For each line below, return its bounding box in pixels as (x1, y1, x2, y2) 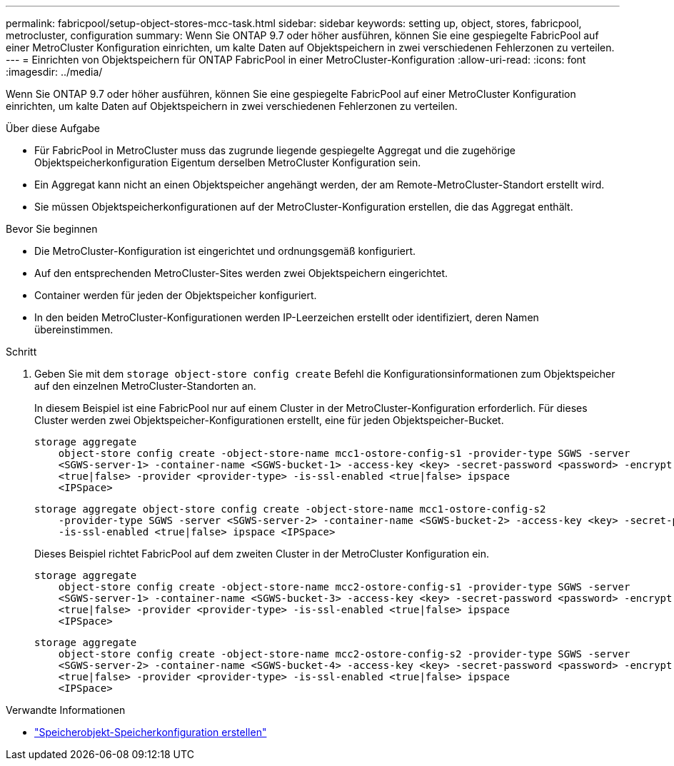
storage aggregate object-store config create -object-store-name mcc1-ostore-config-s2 (34, 503, 546, 515)
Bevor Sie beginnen (6, 223, 98, 235)
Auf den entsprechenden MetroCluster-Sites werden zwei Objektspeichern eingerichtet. (34, 267, 448, 279)
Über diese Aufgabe (6, 122, 100, 134)
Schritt (6, 346, 37, 358)
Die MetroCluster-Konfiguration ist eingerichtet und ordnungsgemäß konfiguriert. (34, 245, 416, 257)
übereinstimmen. (34, 323, 114, 336)
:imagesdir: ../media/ (6, 66, 103, 78)
